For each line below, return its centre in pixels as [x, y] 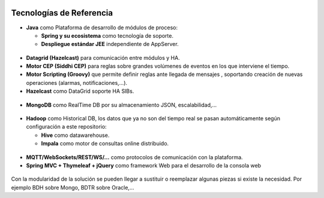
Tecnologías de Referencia [62, 13]
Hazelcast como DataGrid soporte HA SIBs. [80, 91]
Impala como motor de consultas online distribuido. [105, 144]
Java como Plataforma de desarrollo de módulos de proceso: [102, 28]
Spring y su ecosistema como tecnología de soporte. [107, 35]
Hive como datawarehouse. [75, 135]
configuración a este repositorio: [67, 127]
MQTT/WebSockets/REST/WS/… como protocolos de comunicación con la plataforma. [134, 157]
